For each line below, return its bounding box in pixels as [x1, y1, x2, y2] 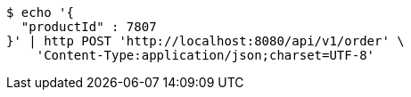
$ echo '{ [6, 5, 74, 20]
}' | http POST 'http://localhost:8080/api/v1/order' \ [6, 34, 405, 48]
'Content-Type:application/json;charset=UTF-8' [36, 48, 375, 62]
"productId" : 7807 [21, 20, 157, 34]
